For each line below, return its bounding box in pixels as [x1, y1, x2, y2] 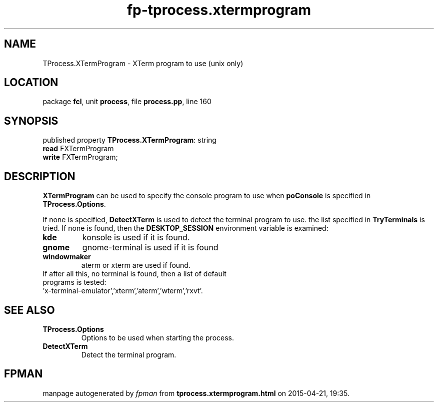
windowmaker [42, 252, 91, 261]
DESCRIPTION [4, 170, 75, 183]
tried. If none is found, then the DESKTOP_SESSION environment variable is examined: [42, 224, 328, 233]
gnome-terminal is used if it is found [82, 242, 218, 253]
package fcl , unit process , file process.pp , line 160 [42, 97, 211, 106]
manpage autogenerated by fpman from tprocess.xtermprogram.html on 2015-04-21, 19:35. [42, 388, 349, 397]
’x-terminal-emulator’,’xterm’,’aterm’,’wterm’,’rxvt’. [42, 286, 203, 295]
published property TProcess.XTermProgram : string [42, 136, 216, 145]
